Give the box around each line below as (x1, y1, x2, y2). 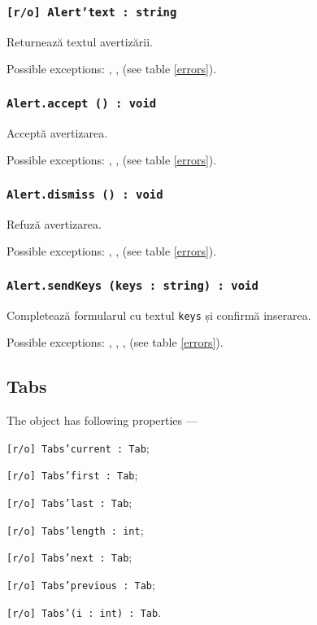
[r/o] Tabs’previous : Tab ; (7, 576, 155, 593)
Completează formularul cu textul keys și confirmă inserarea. (7, 306, 311, 323)
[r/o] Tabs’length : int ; (7, 521, 144, 538)
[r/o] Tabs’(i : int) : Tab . (7, 603, 162, 620)
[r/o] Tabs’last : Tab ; (7, 494, 132, 511)
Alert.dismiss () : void (7, 187, 163, 201)
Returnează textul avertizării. (7, 33, 153, 50)
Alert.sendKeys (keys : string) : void (7, 278, 258, 292)
